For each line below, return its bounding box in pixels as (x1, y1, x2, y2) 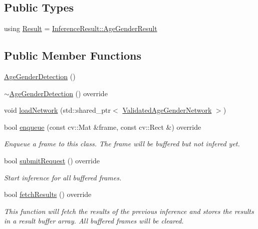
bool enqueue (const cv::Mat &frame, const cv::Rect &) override (4, 121, 201, 132)
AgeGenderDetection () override (9, 88, 108, 98)
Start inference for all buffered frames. (4, 172, 122, 182)
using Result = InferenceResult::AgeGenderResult (4, 23, 157, 34)
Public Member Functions (4, 48, 141, 63)
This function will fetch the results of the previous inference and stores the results (4, 205, 254, 216)
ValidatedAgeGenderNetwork (122, 105, 212, 115)
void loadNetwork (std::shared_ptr (4, 105, 111, 115)
